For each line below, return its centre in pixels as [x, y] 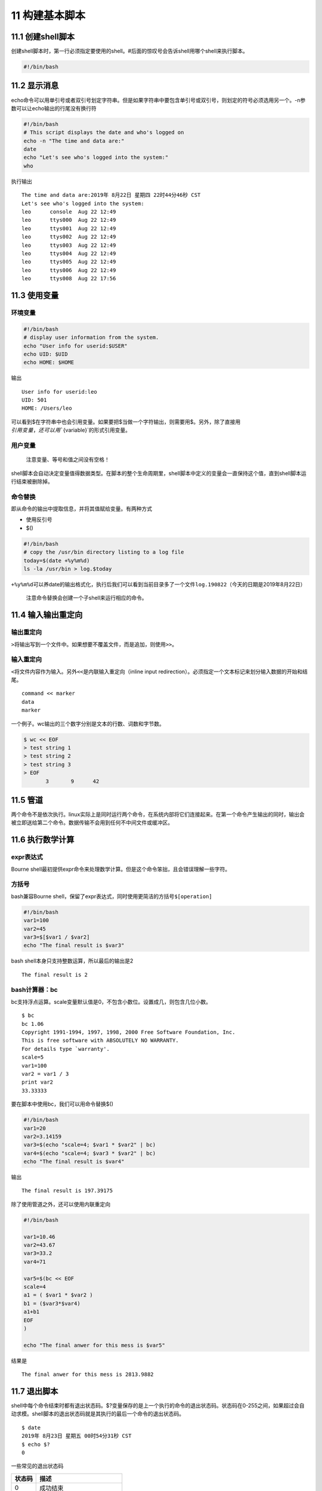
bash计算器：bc [34, 990]
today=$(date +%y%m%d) [57, 560]
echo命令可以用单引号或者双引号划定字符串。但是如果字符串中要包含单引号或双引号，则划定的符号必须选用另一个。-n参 [158, 100]
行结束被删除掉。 [32, 481]
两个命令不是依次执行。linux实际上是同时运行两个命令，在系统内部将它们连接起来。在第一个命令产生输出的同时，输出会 [158, 815]
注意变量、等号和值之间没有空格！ [68, 460]
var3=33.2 [38, 1253]
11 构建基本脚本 [48, 16]
